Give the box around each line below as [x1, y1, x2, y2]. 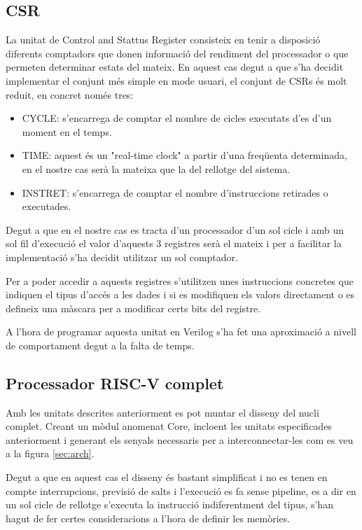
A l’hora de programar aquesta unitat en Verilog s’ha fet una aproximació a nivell [6, 324, 356, 339]
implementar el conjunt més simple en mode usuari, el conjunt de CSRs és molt [6, 73, 347, 88]
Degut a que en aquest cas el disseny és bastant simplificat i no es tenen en [6, 470, 328, 484]
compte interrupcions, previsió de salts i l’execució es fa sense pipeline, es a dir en [6, 483, 356, 498]
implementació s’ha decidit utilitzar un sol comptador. [6, 249, 238, 264]
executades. [22, 199, 71, 214]
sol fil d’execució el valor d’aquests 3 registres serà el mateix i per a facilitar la [6, 236, 342, 251]
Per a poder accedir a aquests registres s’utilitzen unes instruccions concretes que [6, 273, 354, 288]
